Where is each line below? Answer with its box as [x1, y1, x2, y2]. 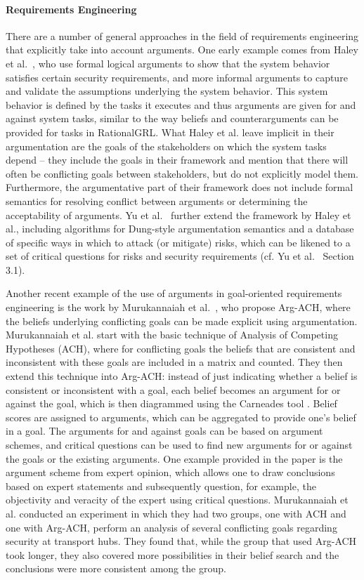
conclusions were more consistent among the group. [6, 561, 226, 576]
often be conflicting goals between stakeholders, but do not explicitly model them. [6, 166, 358, 180]
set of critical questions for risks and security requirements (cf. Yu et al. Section [6, 249, 354, 263]
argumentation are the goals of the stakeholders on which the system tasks [6, 138, 327, 153]
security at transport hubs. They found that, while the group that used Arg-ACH [6, 534, 357, 548]
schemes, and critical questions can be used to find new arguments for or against [6, 437, 353, 452]
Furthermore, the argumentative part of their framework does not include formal [6, 180, 353, 195]
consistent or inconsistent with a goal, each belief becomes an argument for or [6, 382, 341, 397]
